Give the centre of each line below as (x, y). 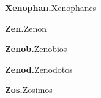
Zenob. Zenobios (36, 49)
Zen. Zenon (26, 28)
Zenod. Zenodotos (39, 69)
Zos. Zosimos (29, 90)
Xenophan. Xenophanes (51, 7)
